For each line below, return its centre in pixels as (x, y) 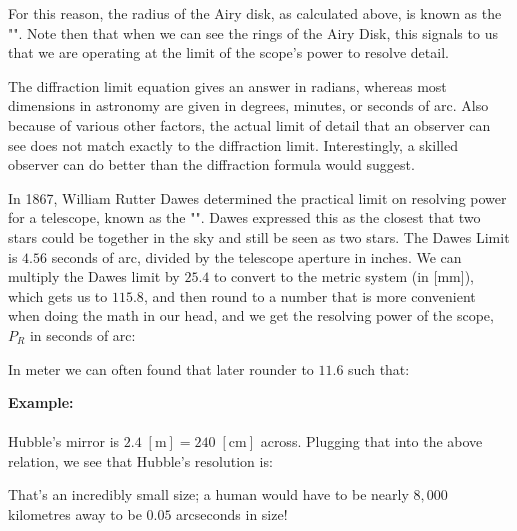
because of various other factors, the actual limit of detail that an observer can (249, 124)
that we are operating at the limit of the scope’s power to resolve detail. (228, 52)
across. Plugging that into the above (371, 441)
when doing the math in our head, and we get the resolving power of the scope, (251, 315)
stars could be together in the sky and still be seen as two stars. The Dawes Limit (259, 236)
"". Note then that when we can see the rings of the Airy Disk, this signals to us (253, 32)
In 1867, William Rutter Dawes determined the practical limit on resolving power (257, 197)
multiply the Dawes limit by (94, 276)
